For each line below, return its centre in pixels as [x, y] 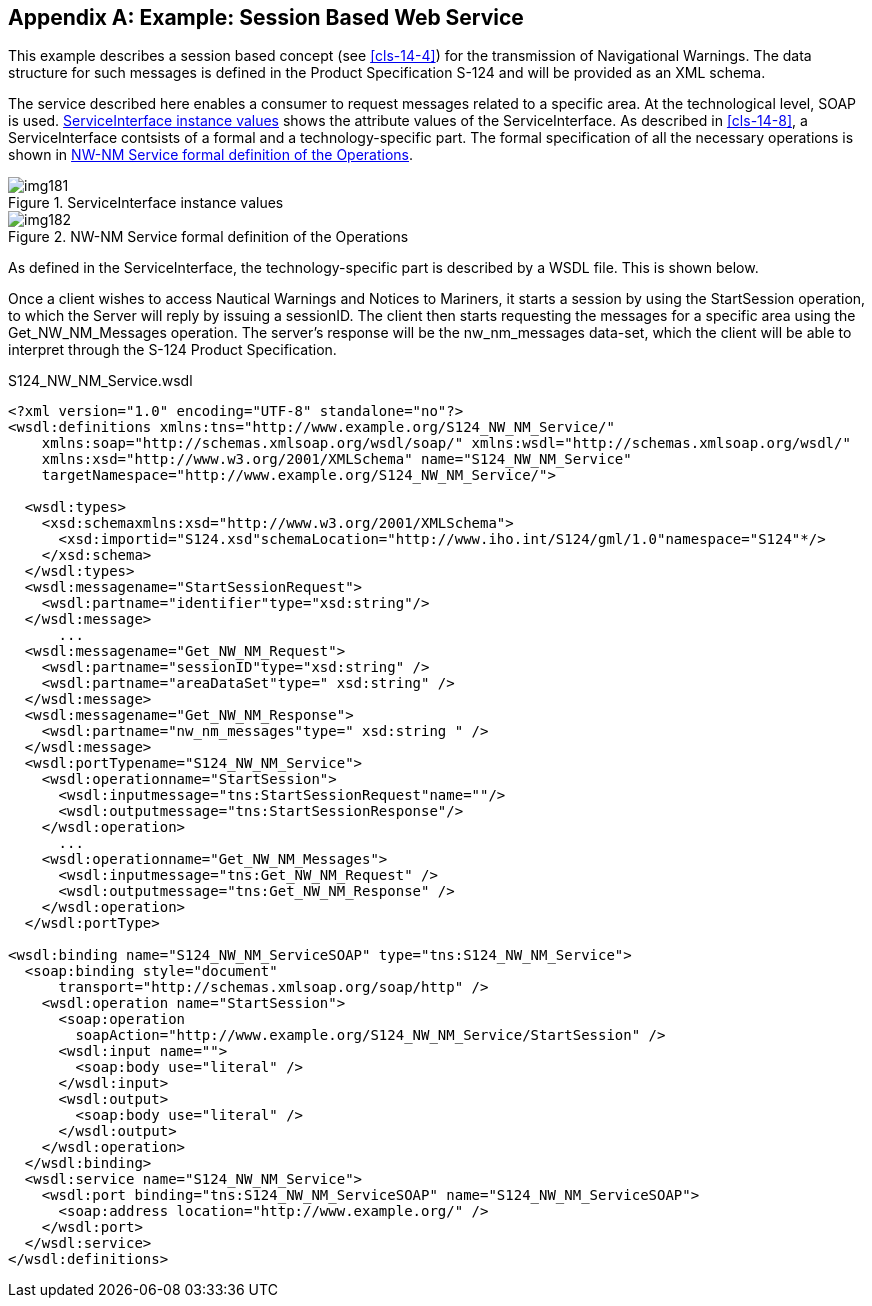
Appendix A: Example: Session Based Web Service [266, 17]
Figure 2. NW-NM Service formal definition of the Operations [208, 237]
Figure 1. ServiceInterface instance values [146, 203]
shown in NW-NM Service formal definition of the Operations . [211, 155]
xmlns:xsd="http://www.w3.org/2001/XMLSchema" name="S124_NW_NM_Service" [336, 459]
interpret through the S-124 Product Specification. [172, 350]
